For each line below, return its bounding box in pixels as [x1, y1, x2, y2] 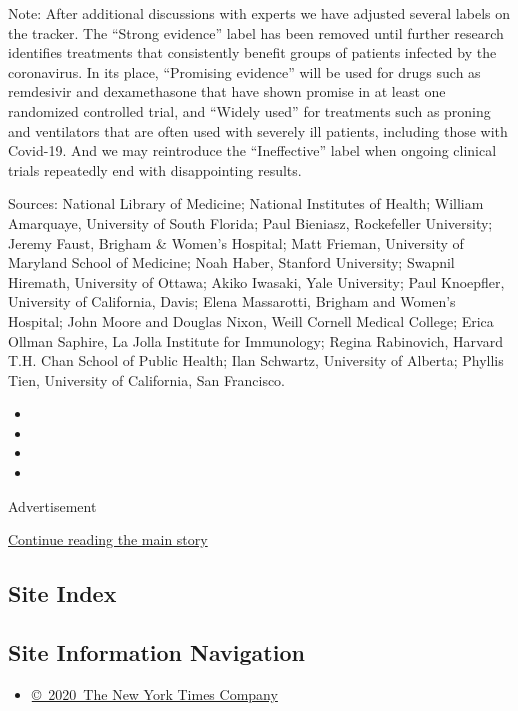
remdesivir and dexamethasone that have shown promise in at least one [8, 81, 446, 102]
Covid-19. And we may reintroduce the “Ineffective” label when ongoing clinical [8, 140, 497, 161]
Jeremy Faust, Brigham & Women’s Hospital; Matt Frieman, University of [8, 232, 464, 253]
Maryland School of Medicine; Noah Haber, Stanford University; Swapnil [8, 252, 455, 273]
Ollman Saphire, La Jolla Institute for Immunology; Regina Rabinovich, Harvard [8, 330, 503, 351]
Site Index [8, 578, 117, 609]
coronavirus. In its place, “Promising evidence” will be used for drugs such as [8, 61, 481, 82]
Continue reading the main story [8, 529, 208, 550]
